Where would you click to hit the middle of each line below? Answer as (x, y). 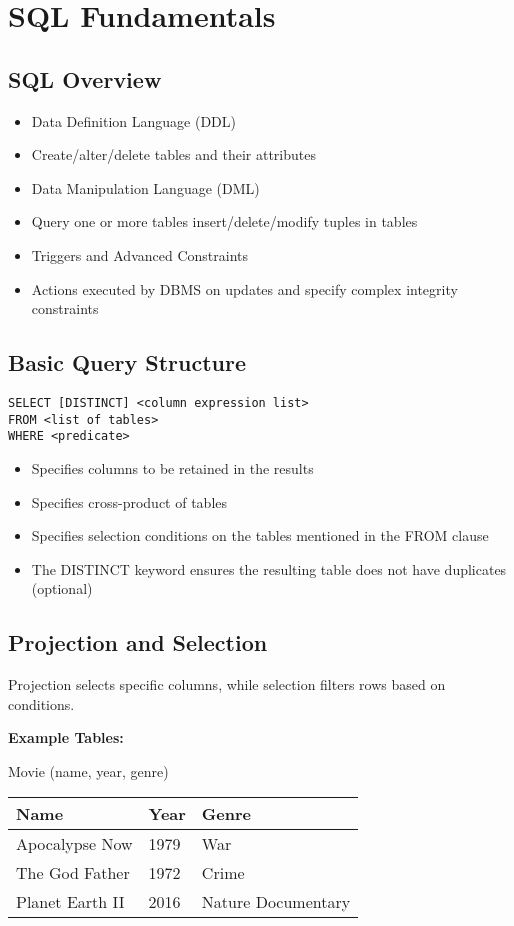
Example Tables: (66, 737)
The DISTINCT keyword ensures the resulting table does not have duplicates (269, 568)
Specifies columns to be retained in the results (172, 467)
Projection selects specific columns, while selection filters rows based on (227, 684)
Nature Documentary (276, 902)
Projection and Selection (138, 642)
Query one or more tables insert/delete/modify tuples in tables (224, 221)
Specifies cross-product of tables (129, 501)
